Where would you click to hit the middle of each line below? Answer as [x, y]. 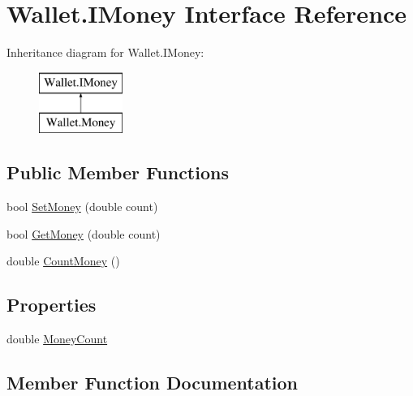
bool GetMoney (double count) [84, 233]
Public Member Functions [118, 172]
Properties [52, 305]
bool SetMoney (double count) [82, 207]
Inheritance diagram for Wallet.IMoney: [105, 52]
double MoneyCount [57, 339]
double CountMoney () [63, 261]
